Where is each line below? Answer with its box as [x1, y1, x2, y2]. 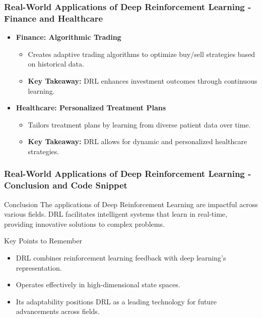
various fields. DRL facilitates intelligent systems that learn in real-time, [4, 209, 227, 219]
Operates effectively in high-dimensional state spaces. [16, 279, 180, 290]
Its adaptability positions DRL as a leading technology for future [16, 296, 217, 306]
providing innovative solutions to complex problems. [4, 218, 165, 229]
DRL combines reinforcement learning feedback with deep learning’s [16, 252, 226, 263]
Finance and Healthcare [4, 12, 103, 24]
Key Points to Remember [4, 235, 82, 246]
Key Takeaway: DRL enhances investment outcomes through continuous [28, 75, 257, 86]
